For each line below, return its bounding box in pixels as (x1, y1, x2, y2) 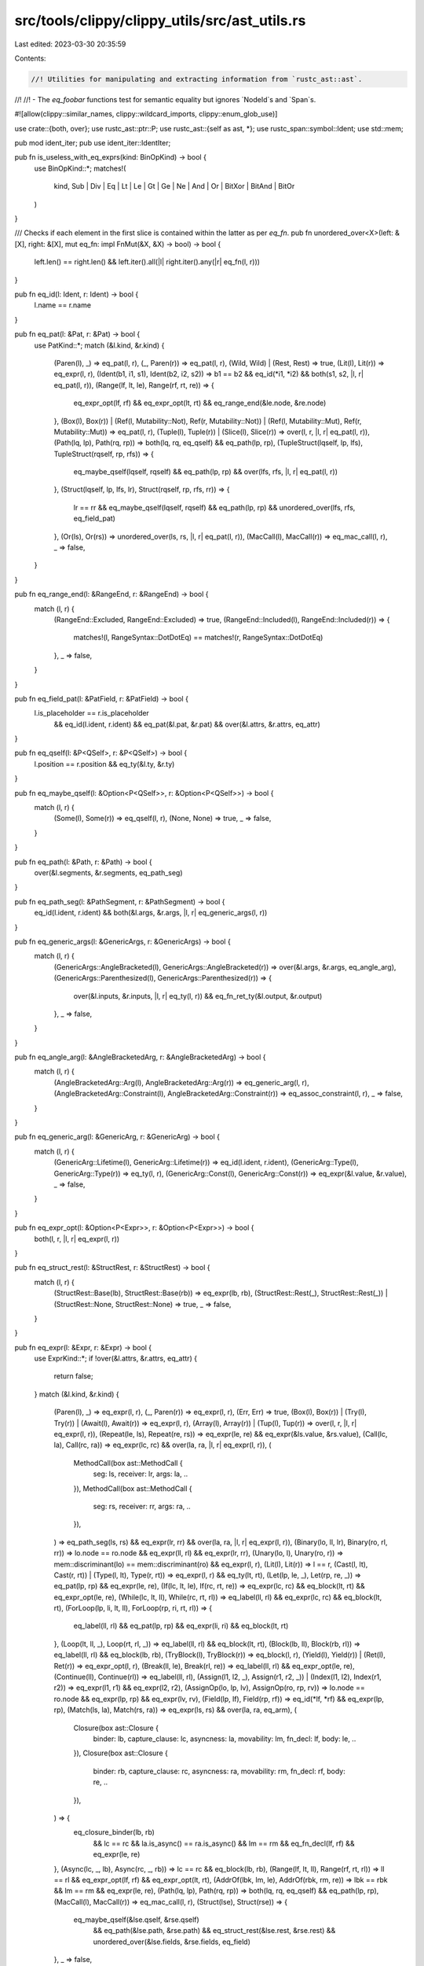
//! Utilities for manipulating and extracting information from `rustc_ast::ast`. (31, 75, 363, 83)
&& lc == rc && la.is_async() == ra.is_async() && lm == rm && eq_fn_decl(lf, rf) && (93, 1839, 355, 1848)
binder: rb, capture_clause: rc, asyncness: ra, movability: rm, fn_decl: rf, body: (93, 1766, 345, 1776)
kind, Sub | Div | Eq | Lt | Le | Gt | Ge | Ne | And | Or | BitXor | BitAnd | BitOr (53, 182, 295, 191)
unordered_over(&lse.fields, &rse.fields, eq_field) (93, 1937, 251, 1946)
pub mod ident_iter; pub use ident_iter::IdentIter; (14, 138, 171, 148)
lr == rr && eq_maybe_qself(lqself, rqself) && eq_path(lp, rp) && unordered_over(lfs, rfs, (73, 503, 356, 512)
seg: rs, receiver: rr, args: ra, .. (93, 1501, 192, 1511)
